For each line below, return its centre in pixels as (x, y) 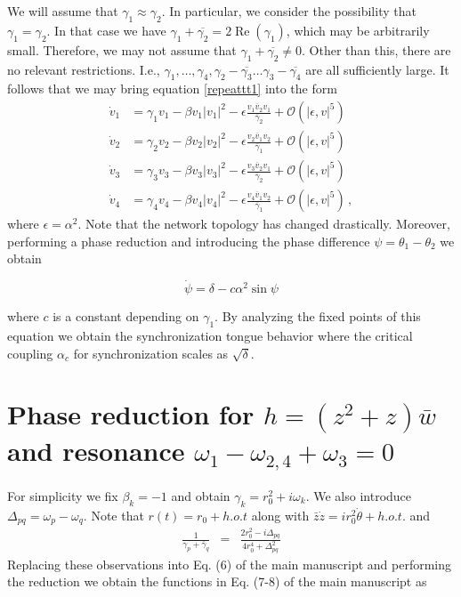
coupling (30, 353)
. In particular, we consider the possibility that (289, 11)
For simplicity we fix (63, 495)
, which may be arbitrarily (358, 30)
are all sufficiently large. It (377, 69)
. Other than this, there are (376, 49)
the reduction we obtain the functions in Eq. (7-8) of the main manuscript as (217, 581)
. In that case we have (106, 30)
